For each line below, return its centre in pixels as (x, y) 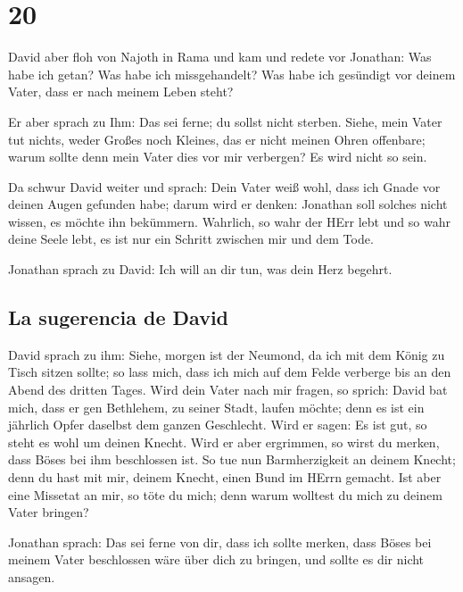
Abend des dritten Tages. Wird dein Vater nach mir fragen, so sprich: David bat (228, 390)
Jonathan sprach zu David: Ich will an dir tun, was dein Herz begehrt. (200, 269)
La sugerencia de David (119, 317)
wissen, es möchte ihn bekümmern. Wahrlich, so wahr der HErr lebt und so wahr (229, 221)
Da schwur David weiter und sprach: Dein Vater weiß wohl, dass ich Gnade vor (224, 186)
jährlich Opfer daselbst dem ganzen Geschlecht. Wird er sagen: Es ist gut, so (218, 425)
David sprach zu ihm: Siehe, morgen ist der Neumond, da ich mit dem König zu (227, 354)
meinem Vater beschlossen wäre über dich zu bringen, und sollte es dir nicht (216, 559)
